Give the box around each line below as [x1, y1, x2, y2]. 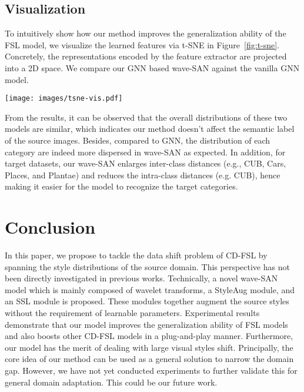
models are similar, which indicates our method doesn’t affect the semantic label [5, 122, 295, 135]
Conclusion [5, 215, 96, 239]
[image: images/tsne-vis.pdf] [5, 94, 123, 103]
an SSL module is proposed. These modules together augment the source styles [5, 295, 289, 307]
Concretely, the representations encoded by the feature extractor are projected [5, 50, 287, 62]
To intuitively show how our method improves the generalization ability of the [5, 27, 286, 39]
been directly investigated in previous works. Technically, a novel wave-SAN [5, 272, 278, 284]
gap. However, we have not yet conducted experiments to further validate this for [5, 364, 298, 377]
